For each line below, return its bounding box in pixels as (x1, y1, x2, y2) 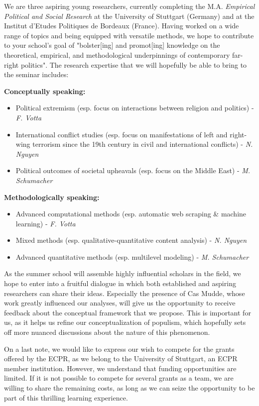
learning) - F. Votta (15, 218, 76, 228)
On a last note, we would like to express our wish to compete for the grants (4, 343, 235, 354)
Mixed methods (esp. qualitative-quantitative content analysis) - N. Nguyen (15, 235, 247, 245)
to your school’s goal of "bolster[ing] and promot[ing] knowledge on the (4, 40, 220, 50)
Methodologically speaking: (4, 192, 100, 202)
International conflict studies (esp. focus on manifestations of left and (15, 129, 228, 139)
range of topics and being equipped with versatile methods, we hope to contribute (4, 30, 254, 40)
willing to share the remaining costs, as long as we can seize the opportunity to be (4, 383, 255, 393)
